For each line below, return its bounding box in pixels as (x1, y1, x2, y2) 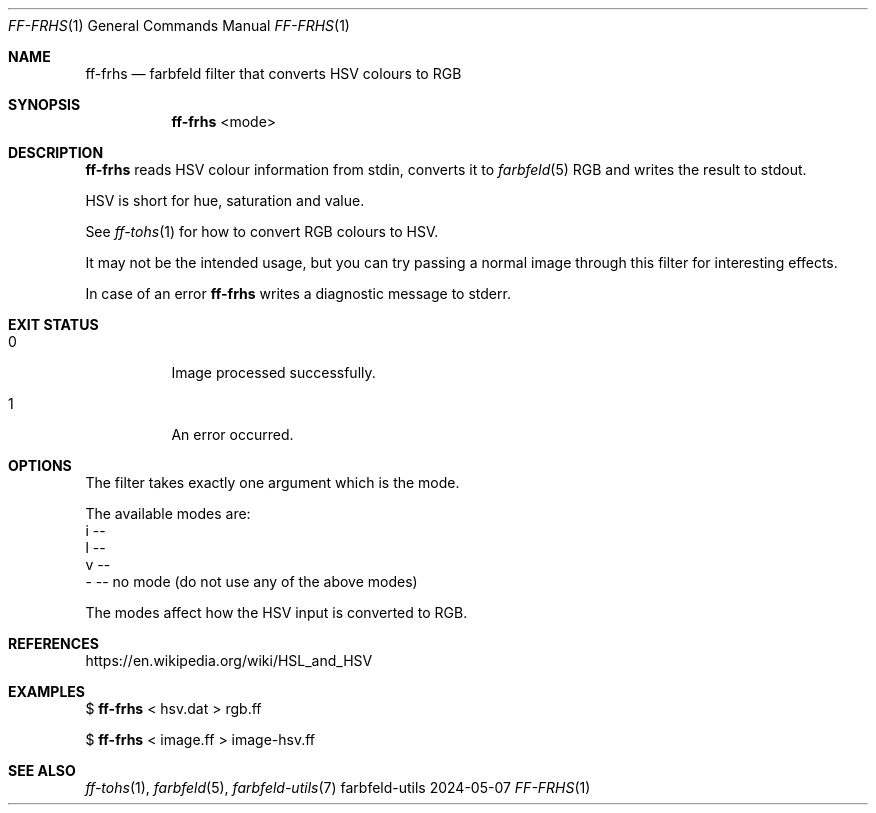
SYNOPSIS (8, 96, 81, 113)
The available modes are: (85, 505, 251, 522)
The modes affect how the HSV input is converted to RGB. (85, 604, 468, 621)
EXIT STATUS (8, 316, 99, 333)
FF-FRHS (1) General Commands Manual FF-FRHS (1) (8, 17, 350, 34)
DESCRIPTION (8, 144, 104, 161)
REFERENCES (8, 635, 99, 652)
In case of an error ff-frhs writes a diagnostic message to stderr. (85, 285, 511, 302)
